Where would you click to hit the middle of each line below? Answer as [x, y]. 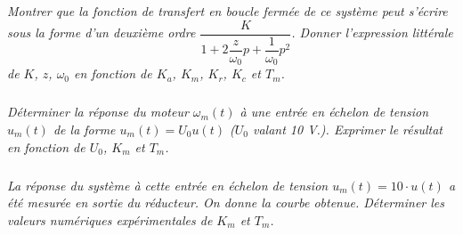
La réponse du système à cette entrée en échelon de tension [168, 185]
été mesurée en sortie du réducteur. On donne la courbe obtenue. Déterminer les [226, 203]
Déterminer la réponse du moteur [98, 112]
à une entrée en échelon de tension [334, 112]
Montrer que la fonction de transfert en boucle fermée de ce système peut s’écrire [227, 11]
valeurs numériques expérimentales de [110, 219]
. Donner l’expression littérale [372, 32]
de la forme [84, 129]
